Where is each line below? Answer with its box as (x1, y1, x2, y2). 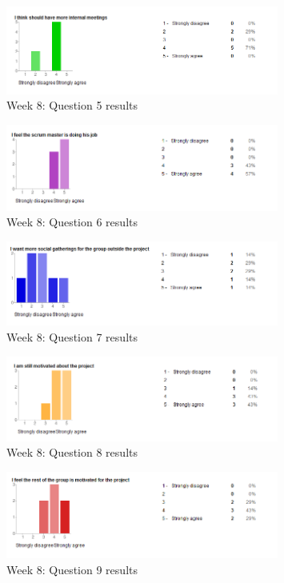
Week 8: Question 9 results (6, 561, 138, 578)
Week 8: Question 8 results (6, 444, 138, 461)
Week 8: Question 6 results (6, 214, 138, 230)
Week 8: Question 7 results (6, 329, 138, 345)
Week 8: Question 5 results (6, 97, 138, 114)
